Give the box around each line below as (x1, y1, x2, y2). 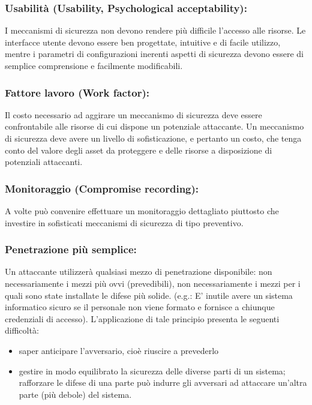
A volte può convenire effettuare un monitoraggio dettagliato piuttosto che (5, 205, 279, 217)
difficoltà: (5, 324, 39, 337)
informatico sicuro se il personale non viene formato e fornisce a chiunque (5, 301, 275, 313)
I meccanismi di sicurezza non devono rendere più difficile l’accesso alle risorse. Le (5, 24, 306, 37)
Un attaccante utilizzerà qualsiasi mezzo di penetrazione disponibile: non (5, 265, 272, 278)
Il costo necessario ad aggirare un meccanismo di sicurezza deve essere (5, 108, 262, 121)
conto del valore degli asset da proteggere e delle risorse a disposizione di (5, 143, 272, 156)
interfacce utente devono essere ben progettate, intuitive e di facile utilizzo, (5, 35, 281, 48)
